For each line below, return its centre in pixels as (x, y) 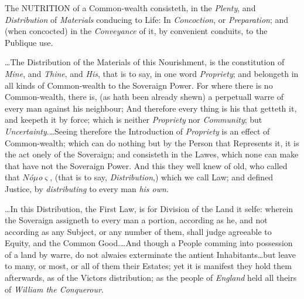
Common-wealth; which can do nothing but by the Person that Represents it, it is (152, 142)
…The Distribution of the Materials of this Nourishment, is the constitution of (145, 62)
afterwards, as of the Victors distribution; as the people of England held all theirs (151, 278)
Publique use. (29, 42)
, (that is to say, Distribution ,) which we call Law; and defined (162, 177)
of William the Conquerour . (54, 289)
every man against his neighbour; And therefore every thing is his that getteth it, (151, 108)
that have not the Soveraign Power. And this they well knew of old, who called (146, 165)
